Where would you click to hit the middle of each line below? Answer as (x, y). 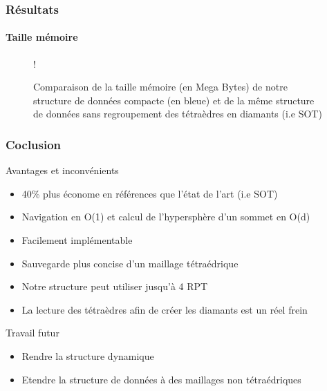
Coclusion (34, 144)
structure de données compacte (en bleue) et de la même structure (174, 100)
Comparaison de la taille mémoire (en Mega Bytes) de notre (160, 87)
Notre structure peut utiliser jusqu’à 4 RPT (115, 286)
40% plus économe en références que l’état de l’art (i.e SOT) (150, 193)
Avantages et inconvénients (62, 170)
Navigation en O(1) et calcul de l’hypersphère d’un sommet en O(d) (166, 217)
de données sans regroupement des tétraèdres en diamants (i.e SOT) (178, 114)
